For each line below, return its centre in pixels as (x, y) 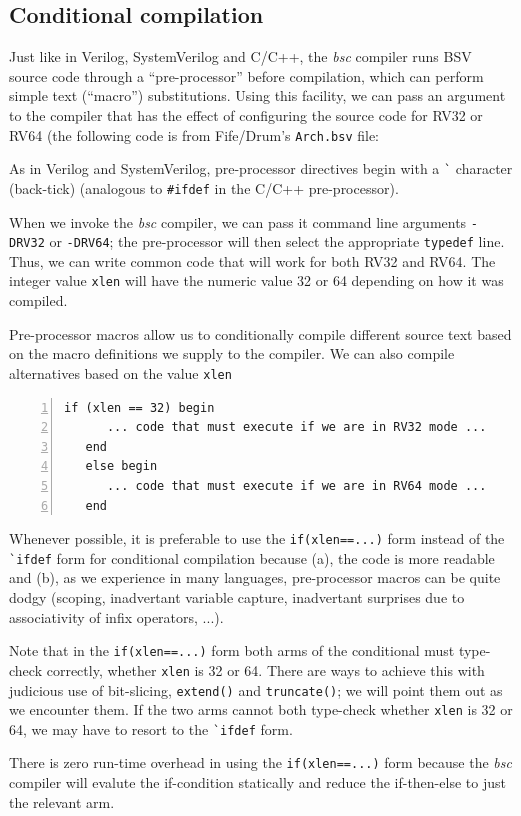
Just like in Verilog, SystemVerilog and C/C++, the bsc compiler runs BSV (240, 56)
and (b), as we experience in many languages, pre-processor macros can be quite (255, 577)
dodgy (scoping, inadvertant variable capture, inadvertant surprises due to (237, 597)
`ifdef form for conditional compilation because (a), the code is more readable (252, 557)
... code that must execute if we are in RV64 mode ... (296, 485)
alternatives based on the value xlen (120, 372)
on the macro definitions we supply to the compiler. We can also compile (232, 353)
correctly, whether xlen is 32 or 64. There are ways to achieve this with (265, 669)
